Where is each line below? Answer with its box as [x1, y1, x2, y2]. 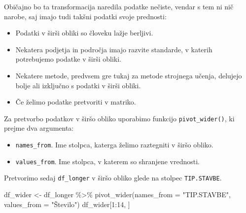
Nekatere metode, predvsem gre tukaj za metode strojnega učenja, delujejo [15, 70, 242, 80]
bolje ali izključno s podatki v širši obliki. [15, 80, 141, 90]
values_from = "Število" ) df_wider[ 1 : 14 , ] [4, 199, 130, 209]
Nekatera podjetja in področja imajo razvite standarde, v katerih [15, 44, 212, 54]
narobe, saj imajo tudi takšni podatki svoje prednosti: [4, 11, 167, 21]
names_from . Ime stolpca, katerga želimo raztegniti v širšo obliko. [15, 140, 213, 149]
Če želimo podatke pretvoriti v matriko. [15, 97, 136, 107]
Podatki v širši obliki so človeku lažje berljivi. [15, 28, 153, 38]
